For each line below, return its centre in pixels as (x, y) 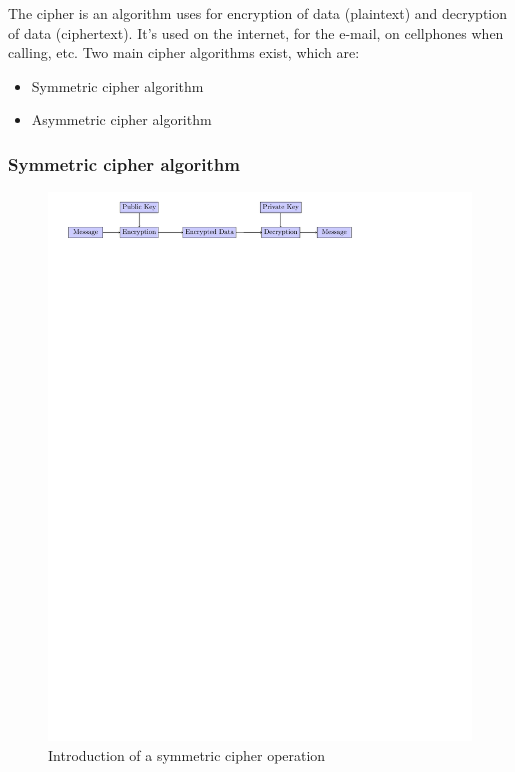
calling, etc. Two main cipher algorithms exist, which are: (184, 52)
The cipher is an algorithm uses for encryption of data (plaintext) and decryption (258, 13)
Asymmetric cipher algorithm (121, 119)
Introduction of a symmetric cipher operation (187, 754)
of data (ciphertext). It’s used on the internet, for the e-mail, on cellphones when (256, 32)
